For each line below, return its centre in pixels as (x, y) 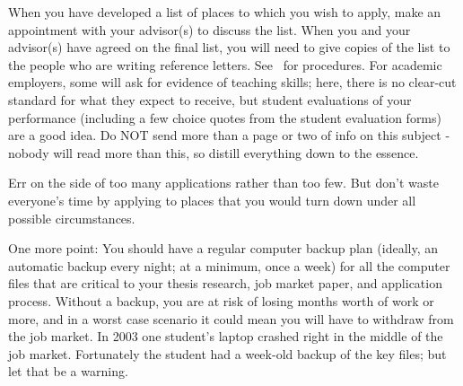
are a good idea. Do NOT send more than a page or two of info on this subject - (229, 135)
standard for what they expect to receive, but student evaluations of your (210, 99)
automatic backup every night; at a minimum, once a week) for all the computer (229, 265)
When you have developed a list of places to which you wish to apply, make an (225, 12)
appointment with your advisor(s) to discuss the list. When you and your (210, 29)
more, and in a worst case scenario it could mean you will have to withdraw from (231, 318)
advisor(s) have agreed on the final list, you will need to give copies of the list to (229, 47)
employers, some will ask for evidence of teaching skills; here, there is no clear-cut (232, 82)
